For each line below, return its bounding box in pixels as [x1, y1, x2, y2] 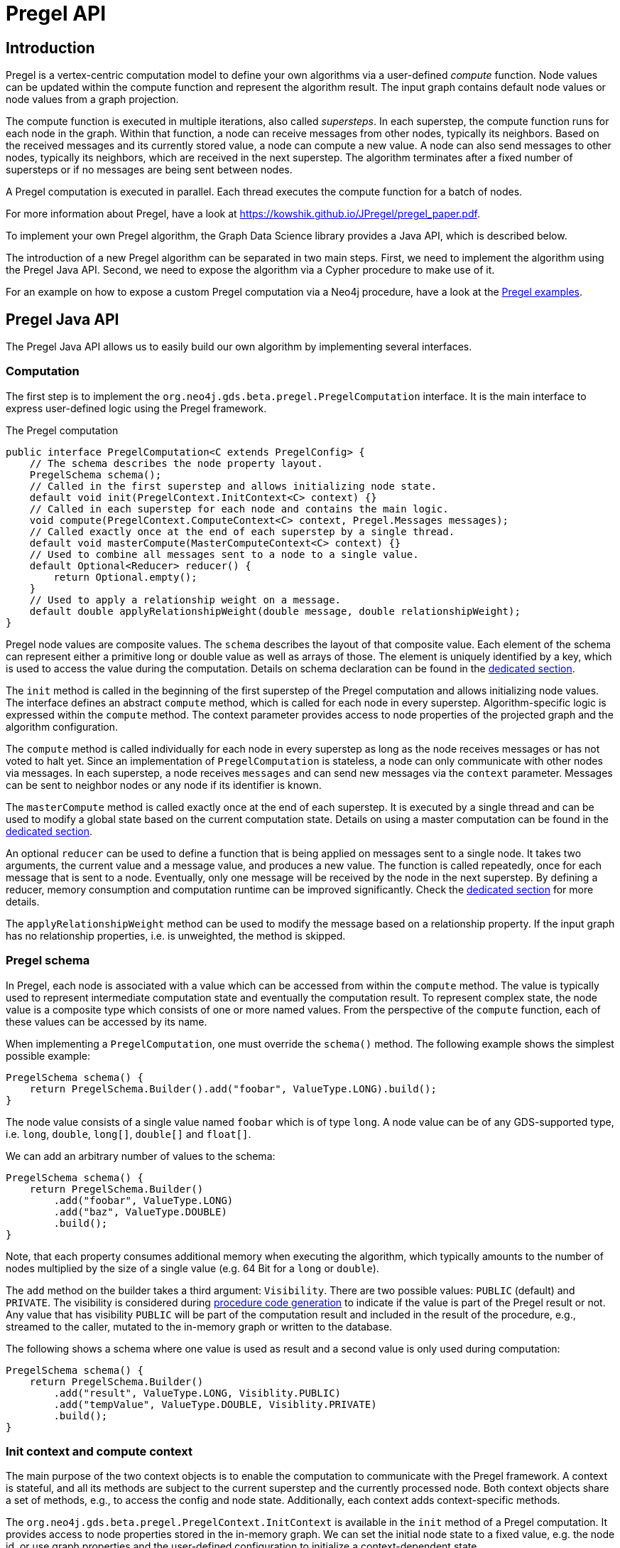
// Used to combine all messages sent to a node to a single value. [29, 548, 419, 560]
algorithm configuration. [6, 720, 118, 733]
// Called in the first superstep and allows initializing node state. [29, 480, 437, 492]
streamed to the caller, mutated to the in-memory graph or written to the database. [6, 1320, 393, 1333]
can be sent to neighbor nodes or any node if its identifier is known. [6, 778, 322, 791]
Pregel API [6, 1, 107, 26]
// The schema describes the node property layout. [29, 457, 323, 469]
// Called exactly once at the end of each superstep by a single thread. [29, 525, 455, 537]
